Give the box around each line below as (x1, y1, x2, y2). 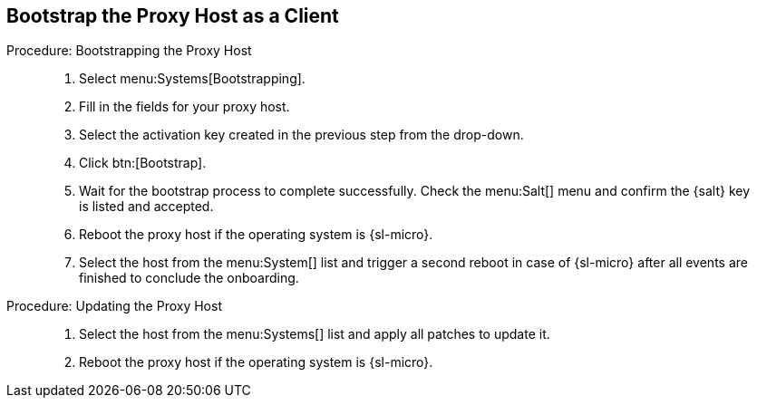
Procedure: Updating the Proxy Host (6, 298, 222, 314)
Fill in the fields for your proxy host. (79, 99, 290, 115)
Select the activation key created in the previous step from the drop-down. (79, 127, 524, 143)
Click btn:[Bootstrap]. (79, 155, 207, 171)
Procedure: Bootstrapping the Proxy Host (6, 43, 252, 59)
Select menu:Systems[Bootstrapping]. (79, 71, 306, 87)
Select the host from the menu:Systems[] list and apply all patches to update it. (79, 326, 550, 342)
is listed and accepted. (79, 198, 214, 215)
